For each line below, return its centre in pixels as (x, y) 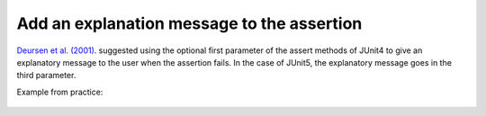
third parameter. (46, 76)
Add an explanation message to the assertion (189, 23)
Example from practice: (60, 92)
